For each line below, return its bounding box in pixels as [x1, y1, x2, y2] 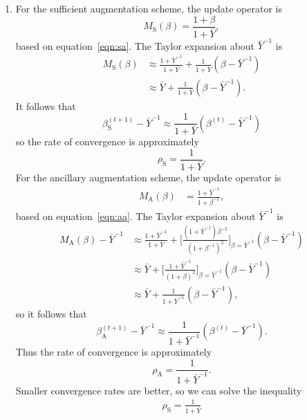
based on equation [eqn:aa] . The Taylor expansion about [15, 208, 256, 223]
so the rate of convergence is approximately [15, 134, 199, 149]
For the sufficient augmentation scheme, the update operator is [15, 1, 282, 15]
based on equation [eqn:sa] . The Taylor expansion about [15, 38, 255, 53]
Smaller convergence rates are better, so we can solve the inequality [15, 383, 302, 397]
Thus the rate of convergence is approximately [15, 345, 212, 359]
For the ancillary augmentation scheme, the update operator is [15, 170, 281, 184]
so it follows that [15, 307, 87, 321]
